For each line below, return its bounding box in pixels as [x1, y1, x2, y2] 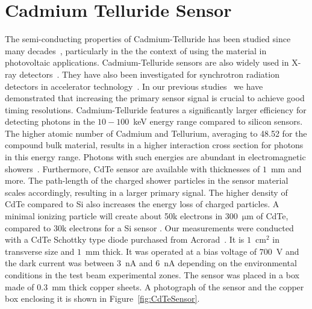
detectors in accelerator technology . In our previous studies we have [5, 80, 263, 92]
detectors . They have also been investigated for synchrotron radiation [19, 67, 279, 80]
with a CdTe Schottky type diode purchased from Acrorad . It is [5, 233, 245, 246]
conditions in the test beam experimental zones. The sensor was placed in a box [5, 269, 299, 281]
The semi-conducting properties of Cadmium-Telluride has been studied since [5, 33, 291, 45]
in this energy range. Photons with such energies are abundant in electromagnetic [5, 151, 306, 163]
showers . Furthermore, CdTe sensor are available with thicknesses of [5, 162, 260, 175]
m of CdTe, [246, 210, 289, 222]
